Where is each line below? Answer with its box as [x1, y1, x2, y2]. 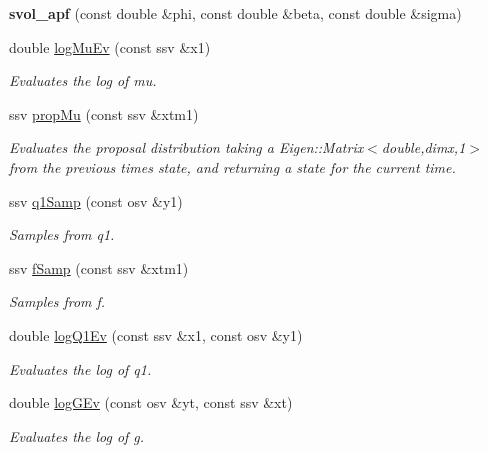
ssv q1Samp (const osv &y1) [9, 190, 183, 211]
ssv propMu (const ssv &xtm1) [9, 103, 199, 124]
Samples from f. [9, 291, 106, 312]
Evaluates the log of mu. [9, 70, 157, 91]
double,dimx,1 [381, 137, 466, 158]
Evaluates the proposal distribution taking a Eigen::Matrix [9, 137, 364, 158]
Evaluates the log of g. [9, 425, 145, 446]
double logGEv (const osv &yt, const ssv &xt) [9, 392, 293, 413]
